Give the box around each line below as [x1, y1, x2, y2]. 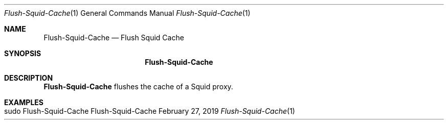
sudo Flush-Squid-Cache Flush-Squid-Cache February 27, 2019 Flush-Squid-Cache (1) [4, 107, 295, 115]
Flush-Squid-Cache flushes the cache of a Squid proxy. [43, 82, 233, 91]
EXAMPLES [4, 98, 43, 107]
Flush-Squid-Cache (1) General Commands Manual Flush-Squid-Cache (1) [4, 9, 251, 17]
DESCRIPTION [4, 73, 53, 82]
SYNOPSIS [4, 49, 41, 58]
